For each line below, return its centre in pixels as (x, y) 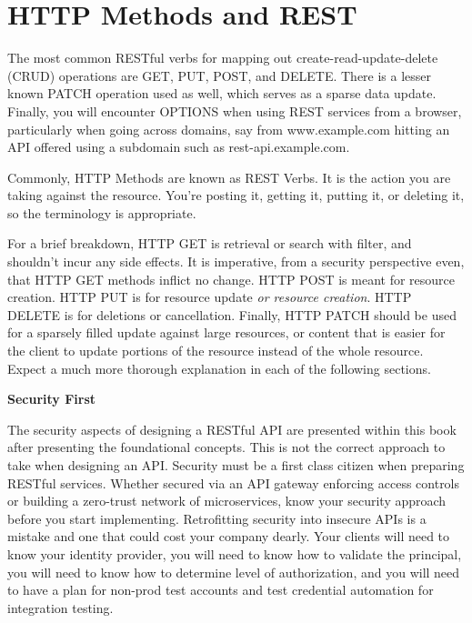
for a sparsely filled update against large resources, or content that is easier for (226, 332)
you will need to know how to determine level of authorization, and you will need (234, 572)
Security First (52, 399)
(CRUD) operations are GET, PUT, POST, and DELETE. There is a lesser (220, 75)
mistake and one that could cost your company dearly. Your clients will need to (229, 536)
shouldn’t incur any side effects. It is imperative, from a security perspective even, (236, 261)
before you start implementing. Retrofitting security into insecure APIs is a (217, 518)
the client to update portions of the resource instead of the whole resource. (216, 351)
